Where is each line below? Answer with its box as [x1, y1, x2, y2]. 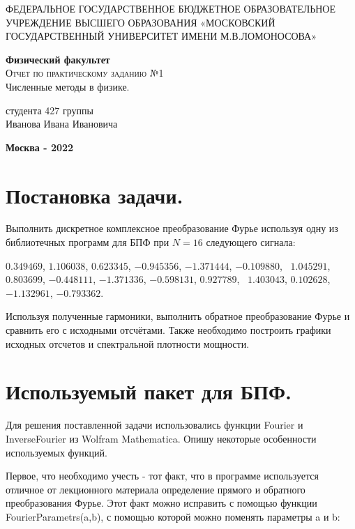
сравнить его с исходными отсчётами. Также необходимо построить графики [6, 323, 331, 337]
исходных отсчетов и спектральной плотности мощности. [6, 336, 250, 351]
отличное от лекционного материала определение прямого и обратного [6, 482, 305, 496]
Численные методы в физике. [6, 79, 130, 93]
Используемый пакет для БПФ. [6, 377, 292, 406]
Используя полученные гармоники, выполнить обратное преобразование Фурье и [6, 309, 350, 323]
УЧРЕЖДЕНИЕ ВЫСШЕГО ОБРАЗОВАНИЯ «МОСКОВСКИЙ [6, 15, 275, 29]
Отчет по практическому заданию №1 [6, 66, 164, 80]
